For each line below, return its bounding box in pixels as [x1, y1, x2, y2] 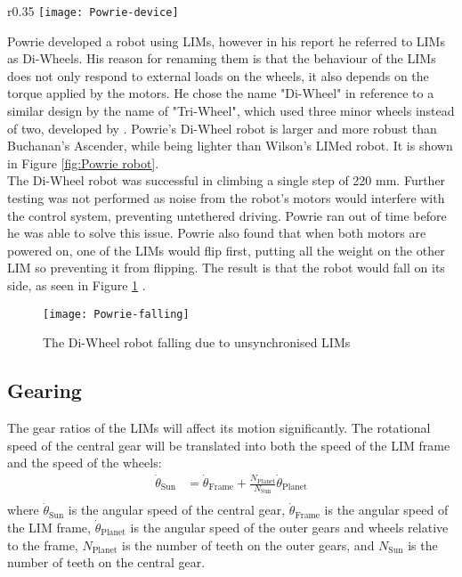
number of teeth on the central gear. [7, 553, 206, 572]
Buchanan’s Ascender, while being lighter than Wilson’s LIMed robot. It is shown [7, 136, 453, 155]
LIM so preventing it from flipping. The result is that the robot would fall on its [7, 258, 445, 277]
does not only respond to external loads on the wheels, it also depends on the [7, 66, 429, 85]
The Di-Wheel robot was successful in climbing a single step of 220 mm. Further [7, 171, 446, 190]
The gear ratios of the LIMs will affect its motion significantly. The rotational [7, 419, 431, 437]
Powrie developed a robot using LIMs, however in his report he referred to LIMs [7, 31, 445, 50]
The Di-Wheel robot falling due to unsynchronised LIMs [43, 333, 351, 352]
